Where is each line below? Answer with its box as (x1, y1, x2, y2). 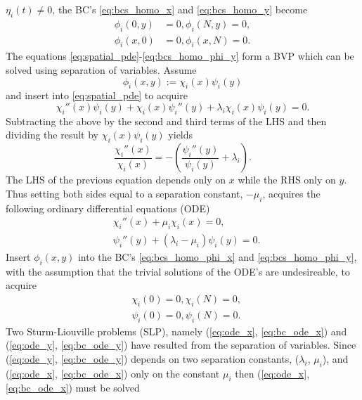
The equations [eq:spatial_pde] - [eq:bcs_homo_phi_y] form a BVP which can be (6, 49, 354, 63)
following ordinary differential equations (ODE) (6, 200, 210, 215)
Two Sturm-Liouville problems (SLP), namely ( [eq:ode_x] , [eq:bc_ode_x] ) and (6, 323, 347, 338)
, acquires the (262, 186, 321, 200)
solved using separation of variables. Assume (6, 63, 197, 77)
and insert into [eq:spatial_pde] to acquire (6, 88, 188, 103)
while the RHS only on (238, 172, 336, 187)
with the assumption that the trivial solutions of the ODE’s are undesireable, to (6, 264, 350, 278)
